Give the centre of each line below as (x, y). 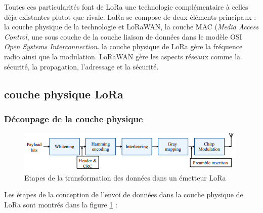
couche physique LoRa (64, 94)
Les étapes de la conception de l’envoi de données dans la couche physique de (124, 194)
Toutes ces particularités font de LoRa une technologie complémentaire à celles (126, 7)
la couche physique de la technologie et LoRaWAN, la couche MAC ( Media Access (131, 27)
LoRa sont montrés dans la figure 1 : (61, 204)
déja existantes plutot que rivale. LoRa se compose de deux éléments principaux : (130, 16)
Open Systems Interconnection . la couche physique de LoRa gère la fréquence (123, 46)
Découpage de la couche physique (74, 118)
